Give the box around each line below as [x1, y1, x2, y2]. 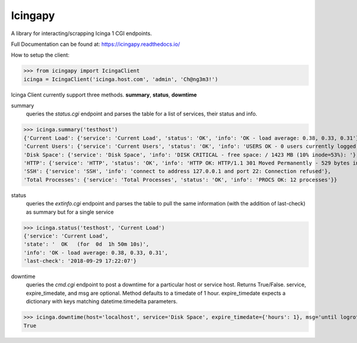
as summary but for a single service [26, 208, 114, 216]
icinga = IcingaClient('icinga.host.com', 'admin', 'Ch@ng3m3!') [23, 76, 218, 83]
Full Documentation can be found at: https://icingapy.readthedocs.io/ [11, 40, 180, 48]
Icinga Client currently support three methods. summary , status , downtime [11, 91, 198, 98]
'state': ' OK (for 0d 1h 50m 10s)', [23, 241, 149, 248]
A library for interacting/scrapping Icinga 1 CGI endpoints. [11, 30, 152, 37]
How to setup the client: [11, 51, 70, 59]
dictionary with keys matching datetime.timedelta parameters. [26, 298, 178, 305]
